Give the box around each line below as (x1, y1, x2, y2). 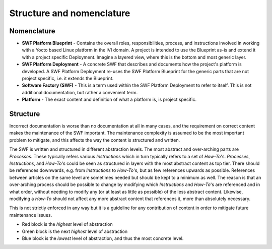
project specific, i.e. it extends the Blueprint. (22, 76, 114, 82)
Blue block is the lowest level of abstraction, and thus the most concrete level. (22, 235, 184, 241)
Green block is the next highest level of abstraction (22, 228, 128, 234)
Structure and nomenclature (9, 8, 130, 19)
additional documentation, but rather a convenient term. (22, 89, 138, 95)
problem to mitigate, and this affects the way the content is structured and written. (9, 137, 180, 143)
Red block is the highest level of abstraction (22, 221, 113, 227)
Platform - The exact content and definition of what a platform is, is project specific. (22, 96, 196, 103)
